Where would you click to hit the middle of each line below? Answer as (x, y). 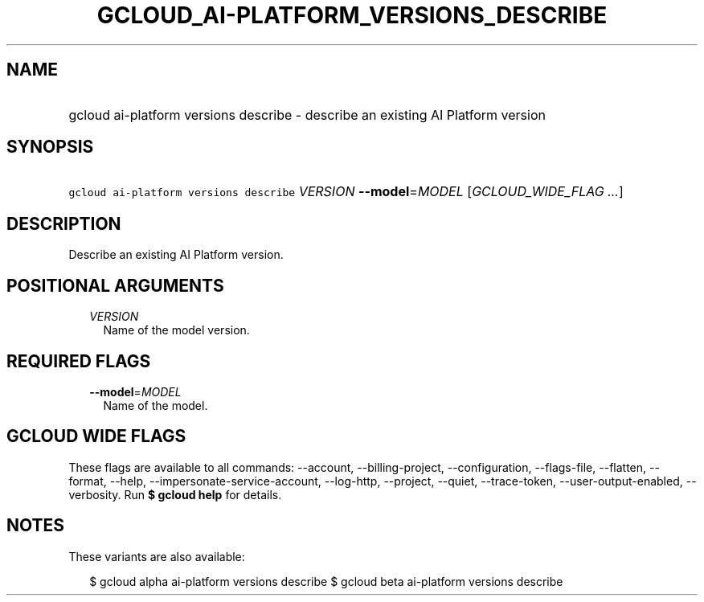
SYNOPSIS (50, 147)
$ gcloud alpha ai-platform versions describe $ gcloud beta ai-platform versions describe (326, 581)
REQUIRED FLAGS (79, 361)
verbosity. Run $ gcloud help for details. (175, 494)
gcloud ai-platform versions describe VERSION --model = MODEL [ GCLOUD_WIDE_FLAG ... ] (346, 192)
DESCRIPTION (64, 223)
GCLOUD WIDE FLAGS (96, 436)
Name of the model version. (176, 330)
